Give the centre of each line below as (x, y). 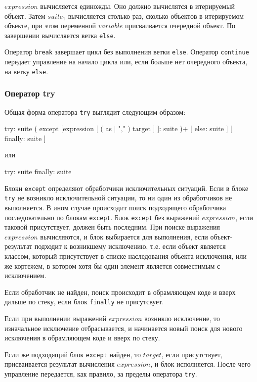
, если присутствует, (192, 354)
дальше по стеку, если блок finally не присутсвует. (84, 302)
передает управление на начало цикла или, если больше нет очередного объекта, (126, 62)
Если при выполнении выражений (56, 318)
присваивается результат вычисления (60, 364)
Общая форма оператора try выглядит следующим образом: (95, 112)
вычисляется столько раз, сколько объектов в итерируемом (156, 16)
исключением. (25, 275)
